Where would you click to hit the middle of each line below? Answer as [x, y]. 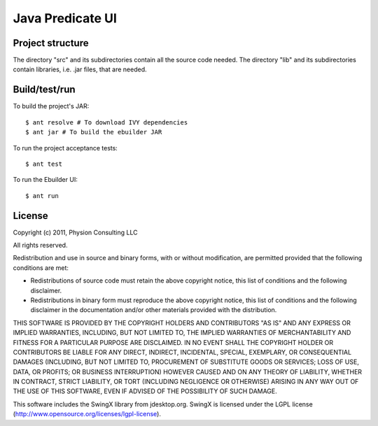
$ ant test [44, 164]
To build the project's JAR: [51, 106]
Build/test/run [44, 90]
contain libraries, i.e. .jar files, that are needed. [80, 69]
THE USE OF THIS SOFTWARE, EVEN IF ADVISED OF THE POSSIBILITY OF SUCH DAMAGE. [145, 391]
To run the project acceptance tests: [65, 148]
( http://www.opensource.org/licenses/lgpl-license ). [87, 414]
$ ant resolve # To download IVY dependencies [107, 122]
